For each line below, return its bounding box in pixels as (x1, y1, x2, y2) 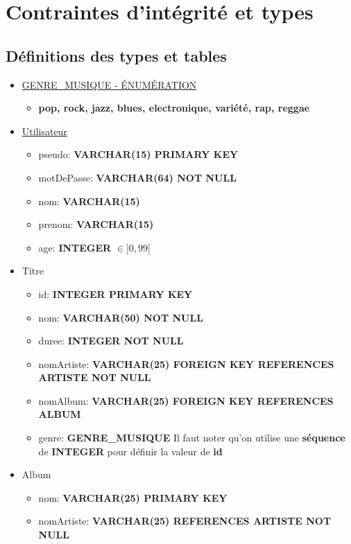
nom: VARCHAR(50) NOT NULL (38, 310, 203, 324)
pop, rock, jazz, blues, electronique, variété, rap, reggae (38, 100, 310, 115)
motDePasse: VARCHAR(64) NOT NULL (38, 170, 237, 184)
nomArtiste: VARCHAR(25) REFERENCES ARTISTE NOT (38, 514, 332, 528)
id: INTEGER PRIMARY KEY (38, 286, 193, 301)
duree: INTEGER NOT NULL (38, 333, 184, 348)
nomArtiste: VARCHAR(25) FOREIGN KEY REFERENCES (38, 356, 334, 371)
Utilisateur (22, 123, 67, 138)
